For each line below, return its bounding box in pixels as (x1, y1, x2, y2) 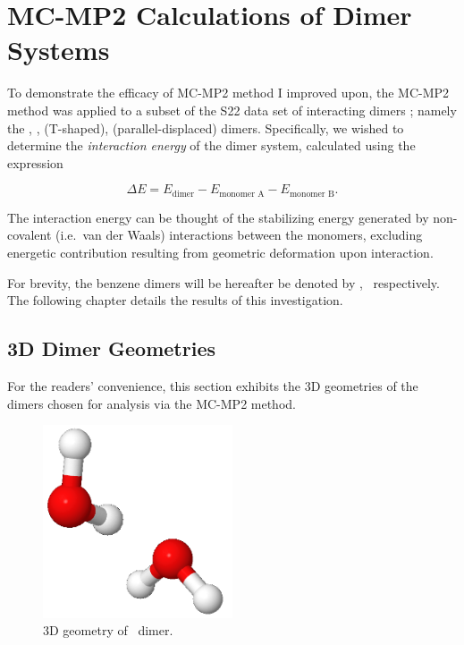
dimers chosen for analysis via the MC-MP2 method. (7, 394, 296, 412)
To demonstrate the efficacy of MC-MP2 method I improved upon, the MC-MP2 (7, 83, 450, 102)
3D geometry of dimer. (43, 621, 173, 640)
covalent (7, 225, 52, 244)
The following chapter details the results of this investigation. (7, 291, 343, 310)
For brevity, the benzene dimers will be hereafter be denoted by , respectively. (7, 273, 440, 292)
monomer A (219, 189, 265, 199)
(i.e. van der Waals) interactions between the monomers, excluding (55, 225, 423, 244)
